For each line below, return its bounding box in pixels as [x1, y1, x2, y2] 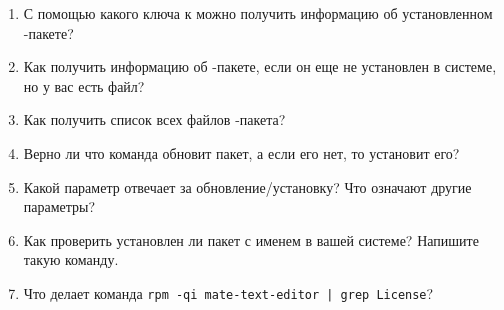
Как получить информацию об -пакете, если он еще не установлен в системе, [23, 56, 497, 77]
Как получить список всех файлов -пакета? [23, 109, 286, 130]
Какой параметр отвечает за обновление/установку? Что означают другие [23, 176, 472, 197]
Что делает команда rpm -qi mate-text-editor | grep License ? [23, 282, 434, 303]
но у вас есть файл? [23, 75, 145, 96]
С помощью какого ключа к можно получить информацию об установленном [23, 3, 493, 23]
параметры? [23, 196, 96, 217]
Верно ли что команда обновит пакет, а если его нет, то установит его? [23, 142, 460, 163]
